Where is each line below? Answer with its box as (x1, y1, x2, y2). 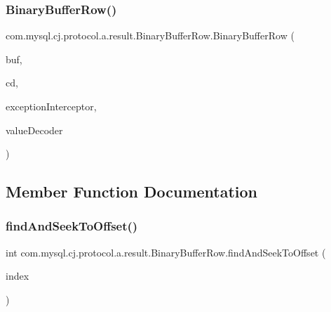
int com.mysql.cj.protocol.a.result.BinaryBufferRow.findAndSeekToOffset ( (6, 245, 326, 259)
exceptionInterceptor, (6, 99, 97, 113)
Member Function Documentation (6, 181, 258, 202)
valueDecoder (6, 122, 63, 137)
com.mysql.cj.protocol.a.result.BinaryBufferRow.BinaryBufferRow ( (6, 28, 295, 43)
